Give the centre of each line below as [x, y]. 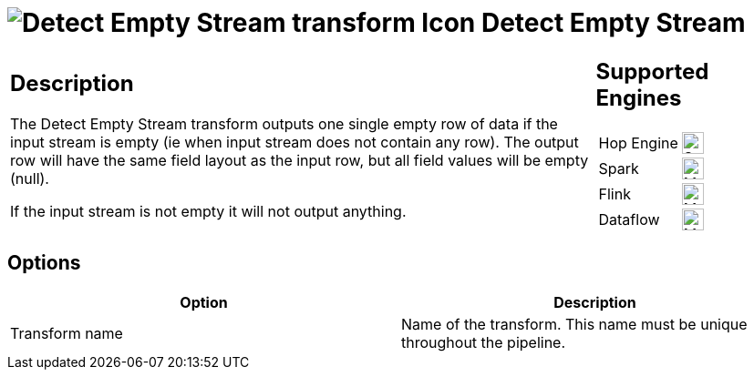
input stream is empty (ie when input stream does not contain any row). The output [294, 143]
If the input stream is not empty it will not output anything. [208, 212]
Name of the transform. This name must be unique [574, 324]
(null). [30, 179]
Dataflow [629, 219]
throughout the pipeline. [484, 342]
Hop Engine [638, 143]
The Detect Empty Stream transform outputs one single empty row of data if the [284, 124]
